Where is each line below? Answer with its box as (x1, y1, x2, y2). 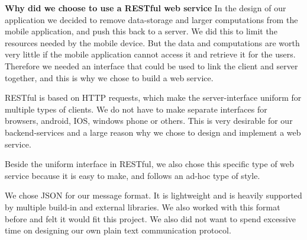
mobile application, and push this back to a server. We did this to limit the (5, 25, 277, 37)
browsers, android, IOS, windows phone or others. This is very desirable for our (5, 114, 293, 127)
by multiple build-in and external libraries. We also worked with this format (5, 200, 280, 213)
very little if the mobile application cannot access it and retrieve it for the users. (5, 48, 296, 60)
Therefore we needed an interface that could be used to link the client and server (5, 59, 298, 72)
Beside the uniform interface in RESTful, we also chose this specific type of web (5, 158, 295, 170)
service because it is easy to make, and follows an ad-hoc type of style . (5, 169, 260, 181)
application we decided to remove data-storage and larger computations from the (5, 13, 298, 25)
